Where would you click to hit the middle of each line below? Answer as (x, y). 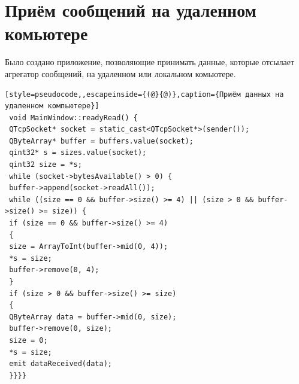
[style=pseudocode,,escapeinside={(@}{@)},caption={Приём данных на (144, 94)
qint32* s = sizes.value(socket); (78, 153)
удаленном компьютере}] (52, 106)
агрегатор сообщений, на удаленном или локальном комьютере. (120, 73)
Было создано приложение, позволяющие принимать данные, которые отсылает (150, 62)
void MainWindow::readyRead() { (73, 118)
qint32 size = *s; (46, 165)
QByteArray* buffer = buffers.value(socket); (101, 141)
